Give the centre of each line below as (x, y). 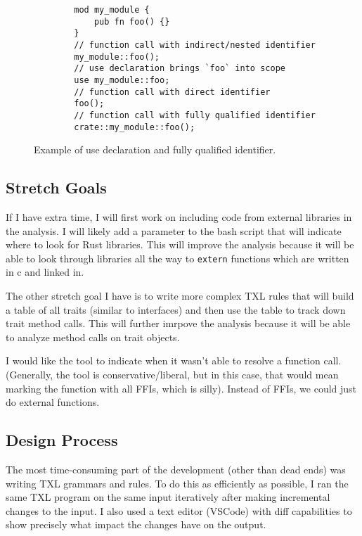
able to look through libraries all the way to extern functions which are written (177, 258)
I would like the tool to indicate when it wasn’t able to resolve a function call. (174, 360)
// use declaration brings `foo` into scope (180, 69)
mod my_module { (112, 10)
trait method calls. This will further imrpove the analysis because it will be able (178, 323)
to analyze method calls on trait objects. (93, 337)
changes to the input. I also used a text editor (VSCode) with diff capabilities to (179, 510)
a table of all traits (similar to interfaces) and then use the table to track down (176, 309)
